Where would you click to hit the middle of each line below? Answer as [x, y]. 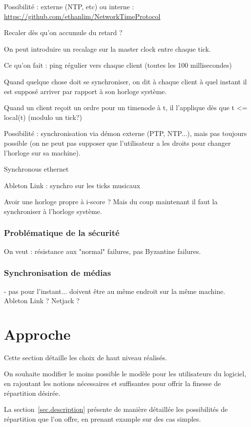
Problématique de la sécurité [62, 233]
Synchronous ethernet [36, 169]
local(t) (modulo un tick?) [43, 117]
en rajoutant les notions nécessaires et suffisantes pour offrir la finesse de [113, 383]
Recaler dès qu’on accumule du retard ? [63, 32]
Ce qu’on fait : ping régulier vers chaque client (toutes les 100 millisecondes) [118, 65]
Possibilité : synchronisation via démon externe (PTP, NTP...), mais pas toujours [125, 133]
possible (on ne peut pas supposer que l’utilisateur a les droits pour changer [117, 143]
